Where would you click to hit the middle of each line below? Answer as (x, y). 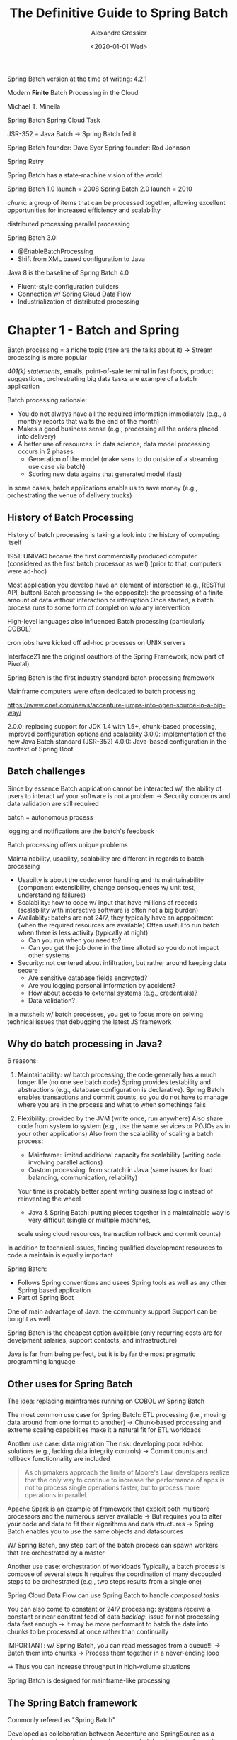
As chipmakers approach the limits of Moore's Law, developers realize (127, 1472)
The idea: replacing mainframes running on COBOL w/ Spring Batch (106, 1401)
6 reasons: (23, 1061)
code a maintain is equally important (60, 1255)
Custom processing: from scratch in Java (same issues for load (120, 1170)
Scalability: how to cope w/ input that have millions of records (108, 902)
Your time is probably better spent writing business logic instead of (115, 1191)
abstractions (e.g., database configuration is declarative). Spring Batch (121, 1090)
